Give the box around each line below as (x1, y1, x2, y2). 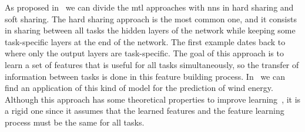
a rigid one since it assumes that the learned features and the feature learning (5, 104, 284, 117)
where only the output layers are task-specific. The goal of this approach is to (5, 47, 284, 59)
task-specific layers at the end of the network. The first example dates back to (5, 35, 286, 48)
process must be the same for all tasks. (5, 116, 145, 128)
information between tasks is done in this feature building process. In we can (5, 70, 285, 82)
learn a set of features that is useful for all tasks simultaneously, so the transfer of (5, 58, 299, 70)
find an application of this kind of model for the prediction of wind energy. (5, 82, 273, 94)
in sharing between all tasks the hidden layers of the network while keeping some (5, 24, 296, 36)
